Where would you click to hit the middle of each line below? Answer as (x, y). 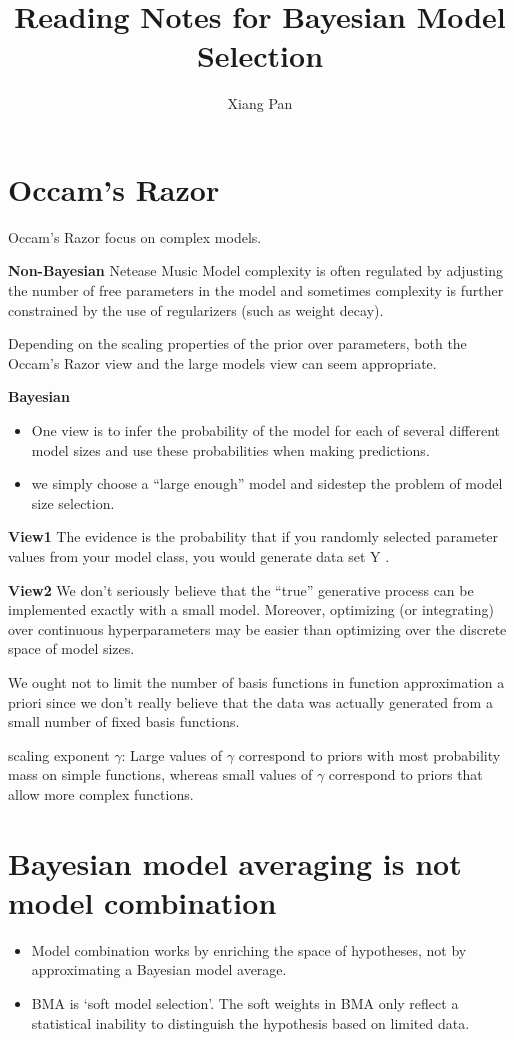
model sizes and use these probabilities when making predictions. (230, 449)
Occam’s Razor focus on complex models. (135, 236)
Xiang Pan (260, 103)
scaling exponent (59, 754)
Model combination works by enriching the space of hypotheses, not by (249, 949)
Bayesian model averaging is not (235, 862)
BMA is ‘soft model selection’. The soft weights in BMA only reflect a (245, 1003)
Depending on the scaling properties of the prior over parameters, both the (237, 343)
